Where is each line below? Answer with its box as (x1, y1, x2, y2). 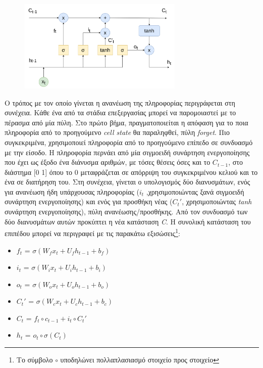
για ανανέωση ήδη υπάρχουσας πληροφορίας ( (5, 186, 139, 197)
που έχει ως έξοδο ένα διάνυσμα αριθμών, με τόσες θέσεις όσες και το (5, 157, 211, 167)
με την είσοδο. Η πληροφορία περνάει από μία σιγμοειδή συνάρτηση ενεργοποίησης (5, 147, 250, 157)
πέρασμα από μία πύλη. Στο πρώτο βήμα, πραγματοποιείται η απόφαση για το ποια (5, 117, 248, 127)
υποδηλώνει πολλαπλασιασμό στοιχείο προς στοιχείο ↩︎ (60, 354, 219, 365)
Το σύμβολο (16, 354, 53, 365)
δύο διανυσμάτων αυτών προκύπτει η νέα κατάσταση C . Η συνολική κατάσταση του (5, 216, 251, 226)
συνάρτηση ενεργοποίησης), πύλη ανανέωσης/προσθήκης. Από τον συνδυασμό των (5, 206, 248, 217)
